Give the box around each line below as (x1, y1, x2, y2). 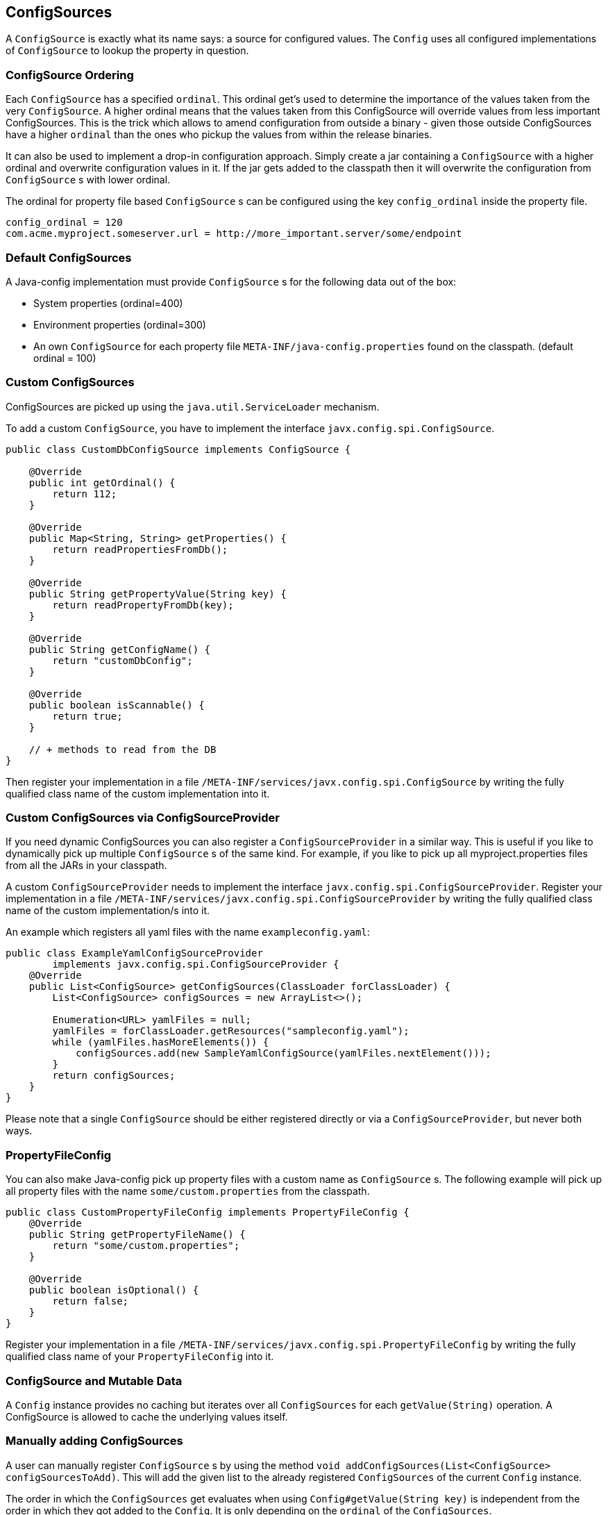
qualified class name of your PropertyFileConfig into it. (6, 1350, 274, 1363)
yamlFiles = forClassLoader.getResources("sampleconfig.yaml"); (52, 1025, 409, 1037)
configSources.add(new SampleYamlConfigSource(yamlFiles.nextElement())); (76, 1048, 491, 1059)
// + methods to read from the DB (28, 743, 217, 755)
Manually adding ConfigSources (6, 1434, 183, 1448)
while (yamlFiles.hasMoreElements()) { (52, 1036, 269, 1048)
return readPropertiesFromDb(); (52, 543, 228, 555)
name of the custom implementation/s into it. (6, 904, 210, 917)
